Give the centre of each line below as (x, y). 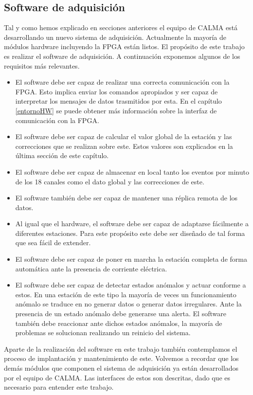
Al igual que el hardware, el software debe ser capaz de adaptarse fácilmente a (132, 224)
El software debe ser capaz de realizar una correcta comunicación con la (122, 82)
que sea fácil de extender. (53, 242)
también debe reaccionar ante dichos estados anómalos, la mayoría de (119, 323)
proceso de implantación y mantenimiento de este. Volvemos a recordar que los (121, 358)
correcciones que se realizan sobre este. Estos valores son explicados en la (124, 146)
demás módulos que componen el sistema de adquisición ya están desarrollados (121, 368)
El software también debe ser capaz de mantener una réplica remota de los (126, 198)
